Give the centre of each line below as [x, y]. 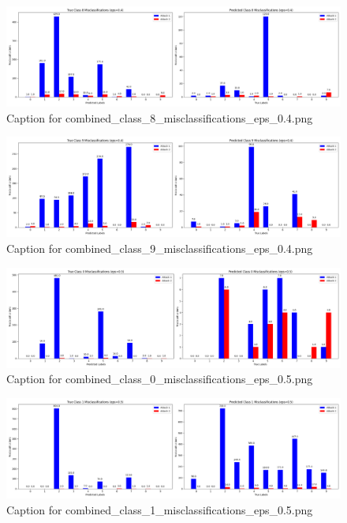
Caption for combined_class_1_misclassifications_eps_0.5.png [160, 509]
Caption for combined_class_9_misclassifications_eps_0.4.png [160, 248]
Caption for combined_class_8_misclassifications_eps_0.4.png [160, 117]
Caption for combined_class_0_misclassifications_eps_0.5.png [160, 379]
